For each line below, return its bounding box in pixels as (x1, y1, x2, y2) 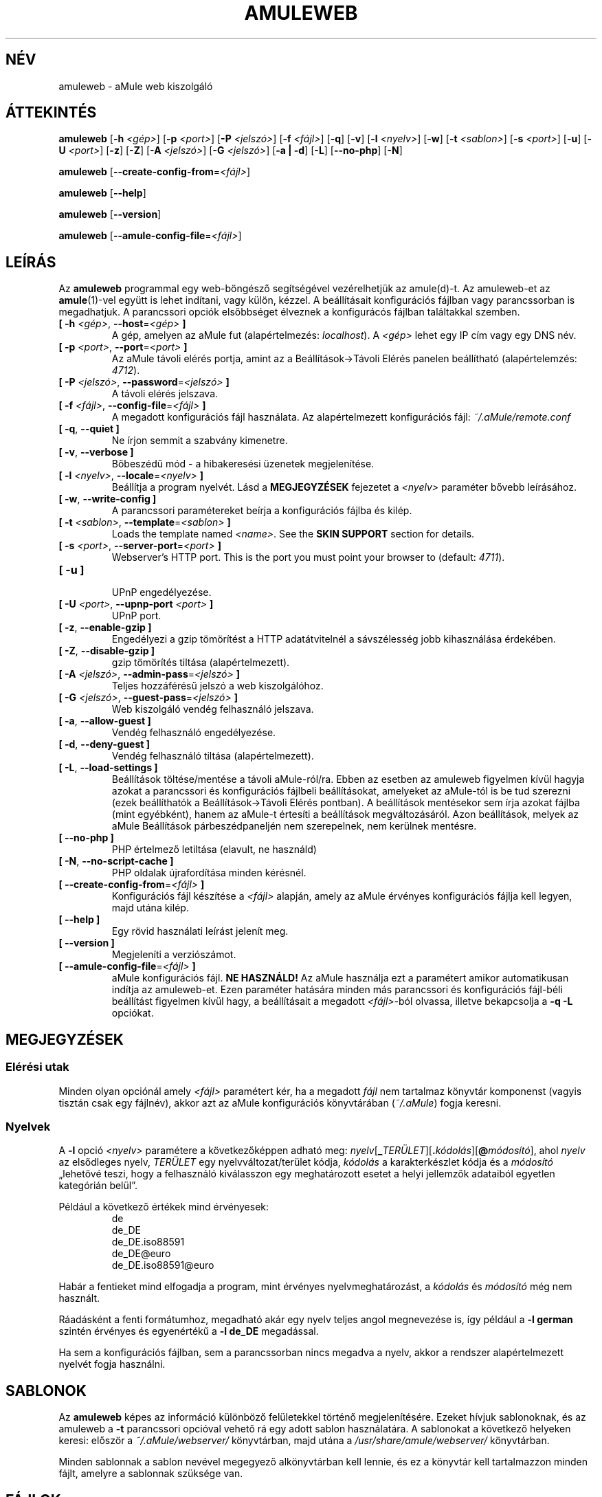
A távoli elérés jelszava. (111, 388, 219, 400)
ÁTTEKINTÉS (5, 104, 97, 122)
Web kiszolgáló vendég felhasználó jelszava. (111, 703, 314, 716)
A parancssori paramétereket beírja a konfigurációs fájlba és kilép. (111, 504, 412, 517)
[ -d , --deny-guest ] (58, 738, 150, 751)
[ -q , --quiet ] (58, 423, 120, 435)
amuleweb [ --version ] (58, 208, 161, 221)
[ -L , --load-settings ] (58, 762, 158, 774)
